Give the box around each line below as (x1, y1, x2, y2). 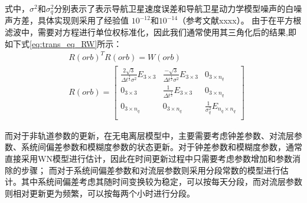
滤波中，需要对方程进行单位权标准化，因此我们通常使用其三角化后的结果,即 (5, 26, 296, 38)
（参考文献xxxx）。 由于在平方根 (178, 14, 302, 26)
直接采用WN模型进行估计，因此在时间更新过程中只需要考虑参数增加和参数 (5, 152, 292, 164)
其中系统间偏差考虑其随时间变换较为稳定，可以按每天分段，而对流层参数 (21, 175, 302, 188)
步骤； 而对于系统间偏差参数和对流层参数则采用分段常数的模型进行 (21, 164, 280, 176)
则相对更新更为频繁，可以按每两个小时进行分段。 (5, 187, 195, 199)
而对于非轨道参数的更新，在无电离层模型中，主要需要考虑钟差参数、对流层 (5, 129, 294, 141)
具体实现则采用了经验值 (37, 14, 129, 26)
